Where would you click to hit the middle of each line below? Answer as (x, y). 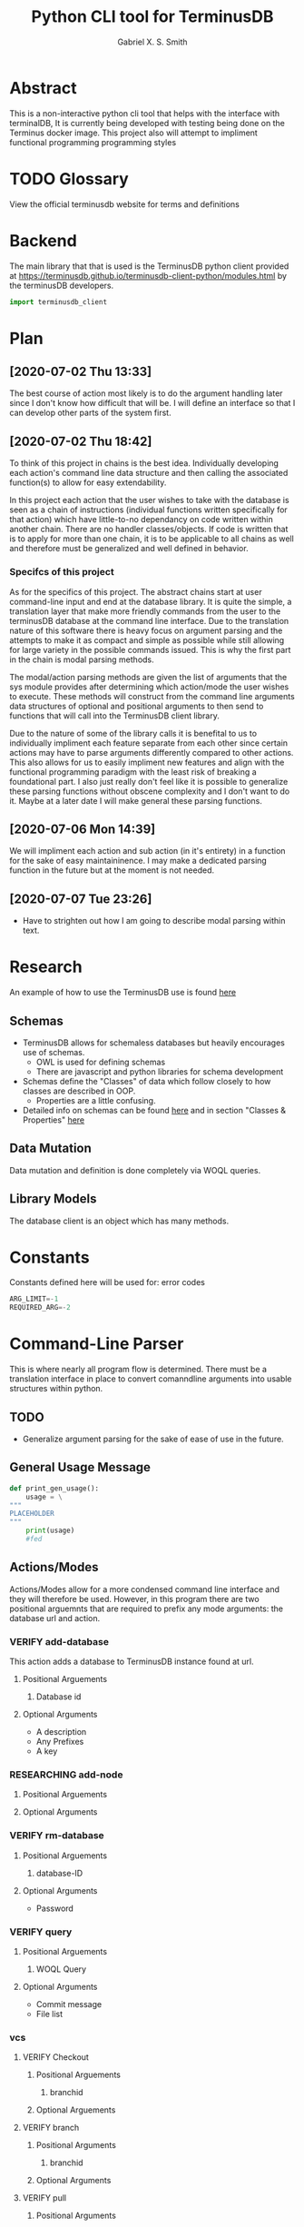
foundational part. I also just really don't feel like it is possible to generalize (149, 781)
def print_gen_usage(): (54, 1488)
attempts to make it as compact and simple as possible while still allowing (147, 640)
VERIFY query (41, 1932)
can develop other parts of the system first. (90, 413)
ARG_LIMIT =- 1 (34, 1299)
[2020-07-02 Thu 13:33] (81, 372)
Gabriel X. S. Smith (152, 42)
